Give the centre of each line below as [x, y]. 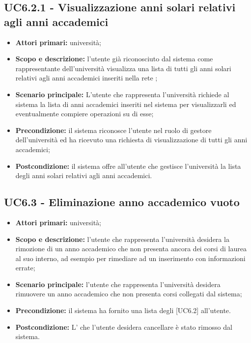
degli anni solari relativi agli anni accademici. [84, 175]
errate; [25, 268]
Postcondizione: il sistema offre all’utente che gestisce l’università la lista [128, 166]
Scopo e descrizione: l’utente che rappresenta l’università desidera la [122, 239]
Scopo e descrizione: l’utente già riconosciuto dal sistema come [114, 59]
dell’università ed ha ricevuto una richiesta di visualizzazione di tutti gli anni [131, 140]
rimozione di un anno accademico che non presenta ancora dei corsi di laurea [131, 249]
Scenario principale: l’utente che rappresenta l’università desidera [118, 284]
